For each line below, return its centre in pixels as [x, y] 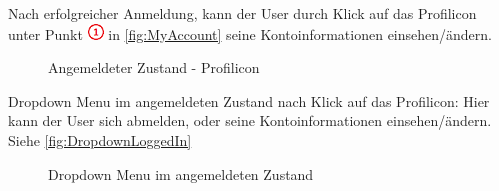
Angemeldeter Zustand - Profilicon [154, 67]
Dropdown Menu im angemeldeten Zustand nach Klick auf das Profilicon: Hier [249, 100]
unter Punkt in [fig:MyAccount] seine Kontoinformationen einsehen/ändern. [250, 33]
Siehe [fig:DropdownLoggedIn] [100, 139]
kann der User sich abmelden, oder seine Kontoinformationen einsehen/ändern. [250, 120]
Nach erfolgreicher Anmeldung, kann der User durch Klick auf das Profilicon [242, 13]
